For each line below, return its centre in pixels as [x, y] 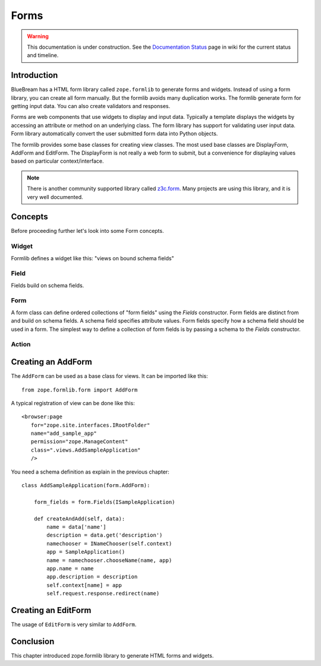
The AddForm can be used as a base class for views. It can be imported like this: [109, 376]
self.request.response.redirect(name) [103, 594]
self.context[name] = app [84, 585]
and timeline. [43, 55]
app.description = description [92, 577]
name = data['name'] [76, 527]
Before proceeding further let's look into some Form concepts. [87, 231]
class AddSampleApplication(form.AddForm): [86, 485]
